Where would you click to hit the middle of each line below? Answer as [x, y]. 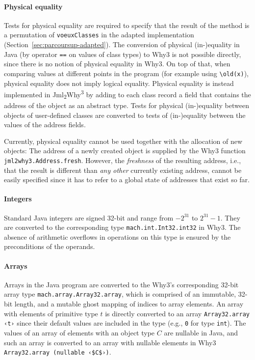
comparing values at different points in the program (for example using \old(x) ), [126, 73]
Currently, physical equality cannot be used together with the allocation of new [123, 141]
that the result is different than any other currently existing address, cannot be [123, 170]
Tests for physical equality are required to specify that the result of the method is [127, 25]
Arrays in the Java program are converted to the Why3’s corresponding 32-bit [121, 284]
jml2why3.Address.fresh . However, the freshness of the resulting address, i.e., [123, 160]
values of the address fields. [45, 125]
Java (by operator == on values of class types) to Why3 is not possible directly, [123, 54]
